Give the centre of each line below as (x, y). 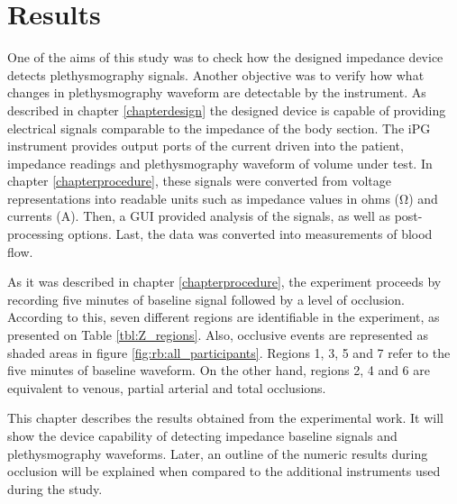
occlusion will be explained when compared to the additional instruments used (224, 471)
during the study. (55, 488)
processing (36, 234)
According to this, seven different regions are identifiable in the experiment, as (224, 317)
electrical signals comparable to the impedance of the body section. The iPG (219, 128)
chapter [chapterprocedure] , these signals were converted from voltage (199, 181)
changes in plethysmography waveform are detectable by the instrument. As (217, 92)
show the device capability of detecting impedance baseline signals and (202, 435)
